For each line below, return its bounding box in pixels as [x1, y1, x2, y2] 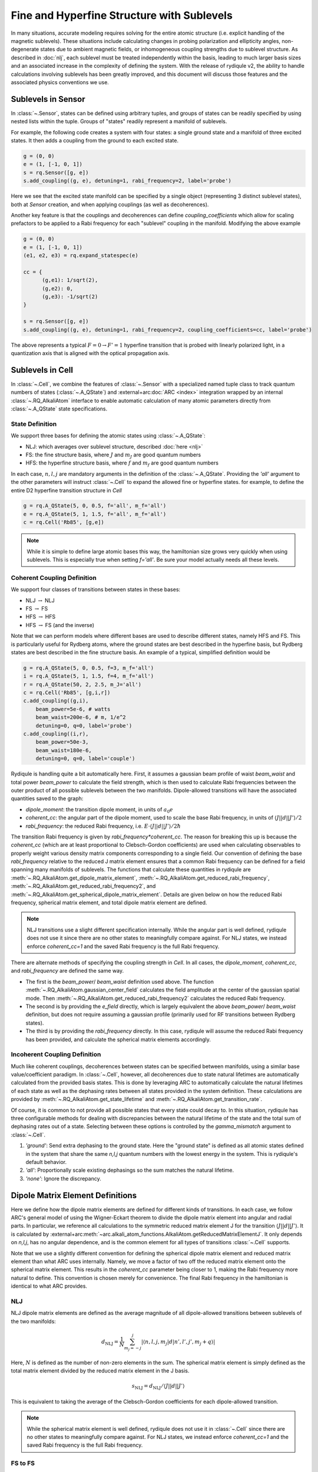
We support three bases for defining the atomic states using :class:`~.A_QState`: [11, 432, 206, 439]
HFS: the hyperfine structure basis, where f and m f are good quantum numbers [25, 459, 219, 468]
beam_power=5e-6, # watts [35, 705, 111, 712]
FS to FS [11, 1459, 35, 1467]
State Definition [11, 420, 57, 428]
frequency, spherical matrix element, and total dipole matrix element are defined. [11, 899, 207, 906]
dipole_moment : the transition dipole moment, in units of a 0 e [25, 805, 173, 814]
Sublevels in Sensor [11, 94, 85, 104]
